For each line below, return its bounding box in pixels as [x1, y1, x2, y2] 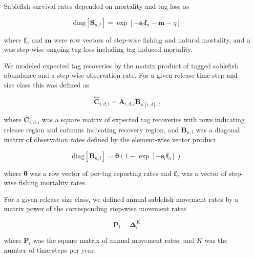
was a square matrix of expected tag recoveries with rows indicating [42, 114, 245, 125]
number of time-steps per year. [4, 244, 96, 255]
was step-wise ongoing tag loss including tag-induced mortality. [4, 44, 193, 54]
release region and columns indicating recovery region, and [4, 124, 179, 134]
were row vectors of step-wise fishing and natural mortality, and [54, 34, 245, 44]
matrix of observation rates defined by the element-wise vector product [4, 134, 216, 145]
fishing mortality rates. [19, 177, 87, 188]
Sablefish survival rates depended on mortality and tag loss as [4, 1, 189, 11]
